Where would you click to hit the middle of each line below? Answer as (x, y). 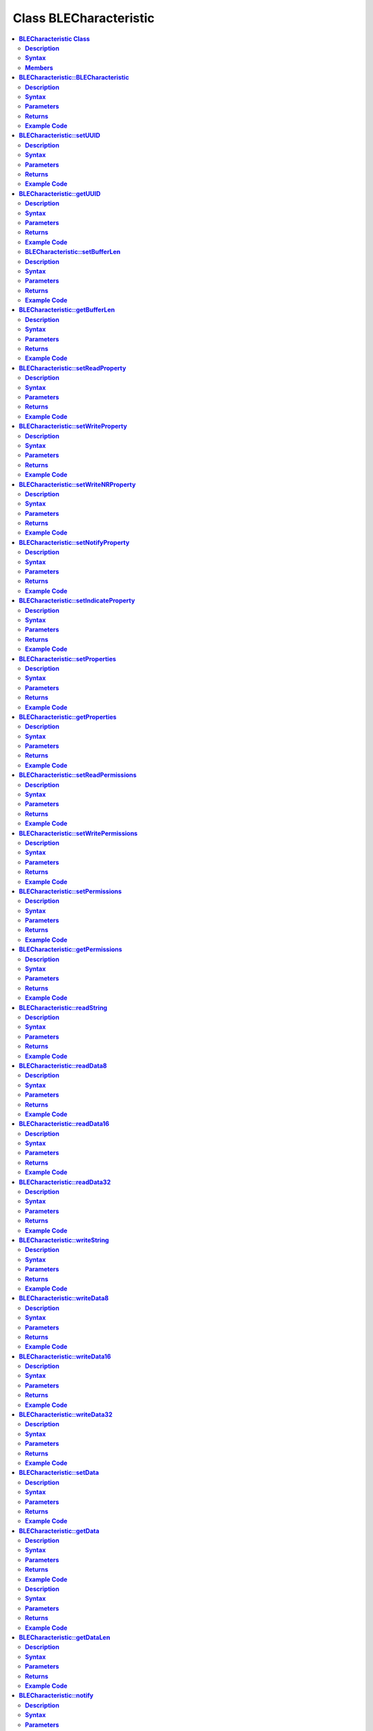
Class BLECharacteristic (84, 18)
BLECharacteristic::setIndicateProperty (77, 601)
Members (39, 68)
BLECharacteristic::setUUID (59, 136)
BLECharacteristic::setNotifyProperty (74, 542)
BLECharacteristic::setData (59, 1473)
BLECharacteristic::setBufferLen (73, 252)
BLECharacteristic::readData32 (65, 1182)
